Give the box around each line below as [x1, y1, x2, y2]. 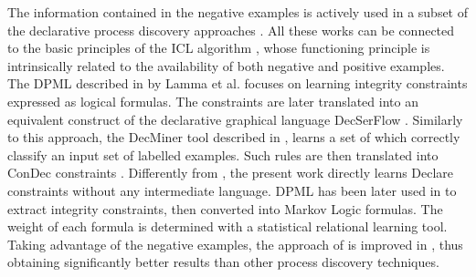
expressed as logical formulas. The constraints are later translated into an [7, 91, 418, 110]
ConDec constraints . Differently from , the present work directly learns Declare [7, 163, 454, 182]
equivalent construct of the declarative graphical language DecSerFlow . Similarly [7, 109, 463, 128]
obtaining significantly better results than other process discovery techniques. [7, 252, 439, 272]
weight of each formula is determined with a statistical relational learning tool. [7, 217, 448, 236]
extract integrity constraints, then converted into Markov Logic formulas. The [7, 199, 443, 218]
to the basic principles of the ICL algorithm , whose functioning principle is [7, 38, 430, 57]
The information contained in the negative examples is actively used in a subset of [7, 3, 469, 21]
